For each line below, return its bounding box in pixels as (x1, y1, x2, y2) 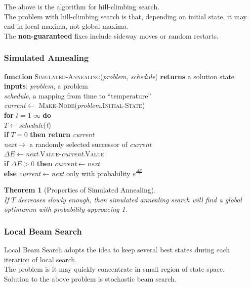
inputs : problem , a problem (4, 81, 88, 91)
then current (37, 158, 77, 168)
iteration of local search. (4, 254, 77, 264)
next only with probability (51, 168, 130, 178)
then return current (30, 129, 94, 140)
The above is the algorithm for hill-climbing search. (4, 1, 160, 11)
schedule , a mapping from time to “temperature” (4, 90, 151, 100)
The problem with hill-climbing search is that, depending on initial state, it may (4, 11, 247, 21)
